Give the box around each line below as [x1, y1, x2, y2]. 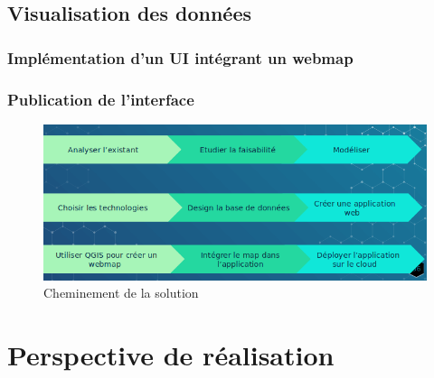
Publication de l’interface [7, 88, 194, 110]
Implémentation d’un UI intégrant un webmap [7, 46, 354, 69]
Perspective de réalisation [7, 337, 335, 373]
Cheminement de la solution [43, 283, 199, 302]
